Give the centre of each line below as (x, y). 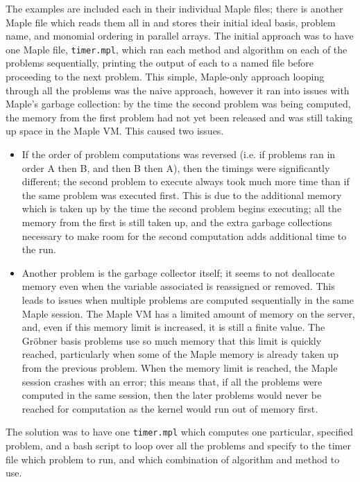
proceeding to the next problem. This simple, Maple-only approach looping (165, 77)
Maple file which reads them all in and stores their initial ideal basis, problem (171, 22)
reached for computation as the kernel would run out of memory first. (170, 408)
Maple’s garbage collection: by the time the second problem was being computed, (178, 104)
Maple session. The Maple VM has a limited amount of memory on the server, (188, 313)
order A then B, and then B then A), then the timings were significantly (176, 167)
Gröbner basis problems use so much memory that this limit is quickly (172, 340)
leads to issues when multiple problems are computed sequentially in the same (188, 299)
